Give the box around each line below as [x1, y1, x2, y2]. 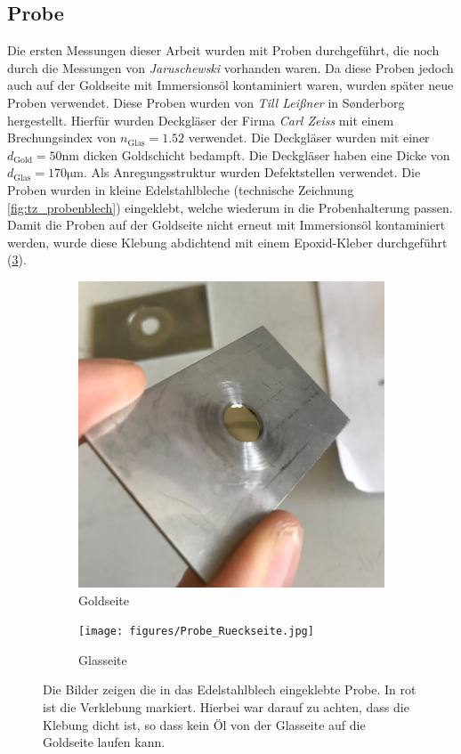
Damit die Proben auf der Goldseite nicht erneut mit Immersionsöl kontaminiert [7, 215, 446, 234]
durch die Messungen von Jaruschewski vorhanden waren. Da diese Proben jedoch [7, 58, 454, 77]
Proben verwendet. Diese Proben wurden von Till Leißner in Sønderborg [7, 93, 405, 111]
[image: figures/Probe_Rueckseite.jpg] [78, 625, 314, 638]
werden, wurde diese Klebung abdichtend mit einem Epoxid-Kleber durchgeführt [7, 232, 448, 251]
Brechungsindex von [7, 128, 117, 147]
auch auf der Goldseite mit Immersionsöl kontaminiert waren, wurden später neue [7, 76, 454, 94]
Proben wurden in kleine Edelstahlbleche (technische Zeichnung [7, 180, 354, 199]
